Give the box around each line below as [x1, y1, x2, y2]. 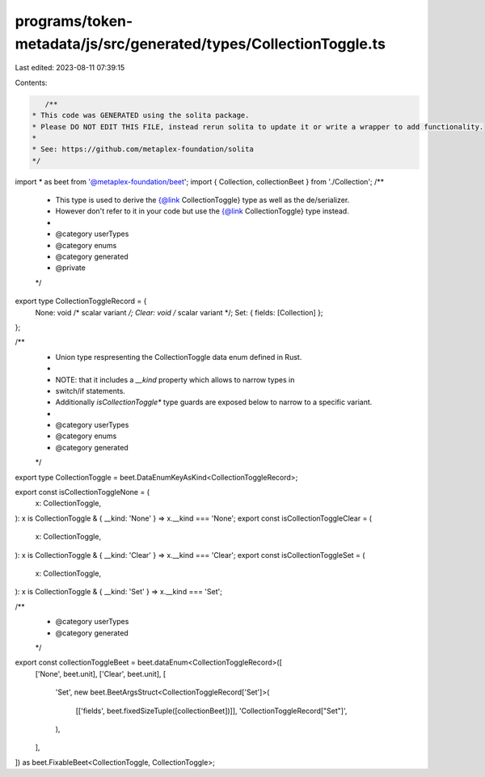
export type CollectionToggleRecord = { [15, 296, 147, 306]
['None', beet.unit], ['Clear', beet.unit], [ [35, 669, 167, 678]
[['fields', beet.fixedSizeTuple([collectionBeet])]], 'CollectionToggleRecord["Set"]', [75, 706, 348, 716]
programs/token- [15, 12, 133, 30]
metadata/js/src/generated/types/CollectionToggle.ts [15, 35, 386, 53]
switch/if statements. [55, 386, 125, 395]
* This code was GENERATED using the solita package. [32, 111, 250, 120]
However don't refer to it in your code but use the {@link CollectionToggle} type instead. [55, 206, 349, 216]
